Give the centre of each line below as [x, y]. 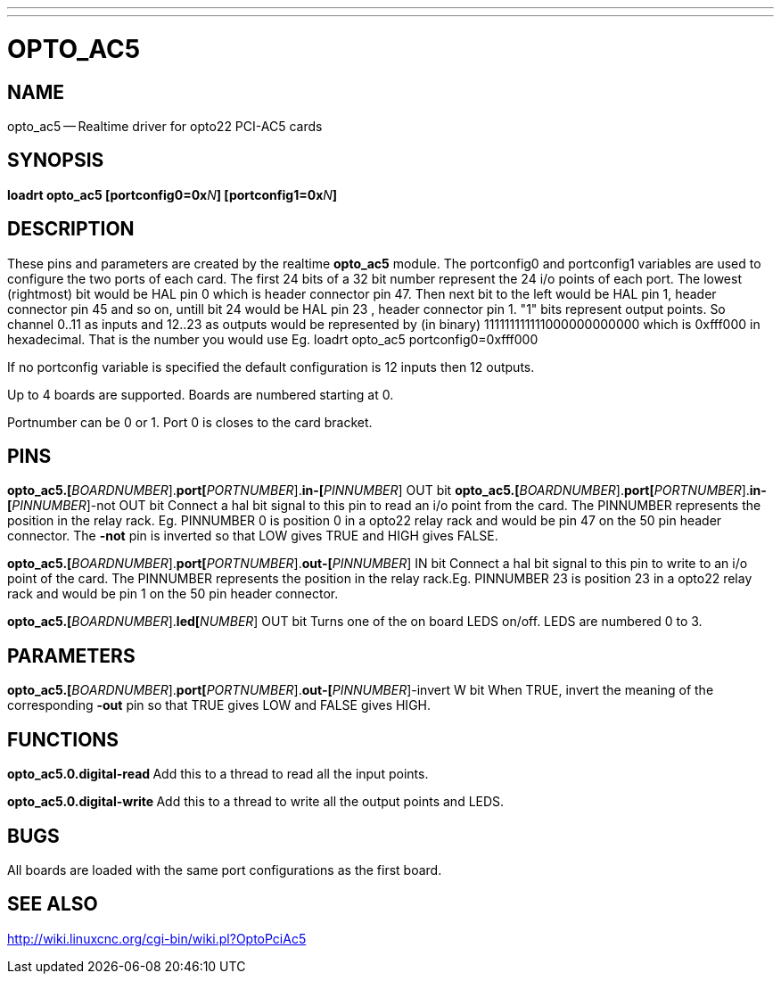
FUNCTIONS [63, 739]
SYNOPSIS [56, 161]
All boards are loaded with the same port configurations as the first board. [225, 870]
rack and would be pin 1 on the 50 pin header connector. [173, 594]
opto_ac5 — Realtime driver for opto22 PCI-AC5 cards [165, 126]
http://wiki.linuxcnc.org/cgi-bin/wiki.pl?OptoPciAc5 [157, 938]
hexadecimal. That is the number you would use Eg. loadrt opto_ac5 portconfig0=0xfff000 [273, 339]
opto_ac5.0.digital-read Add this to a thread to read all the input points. [218, 774]
